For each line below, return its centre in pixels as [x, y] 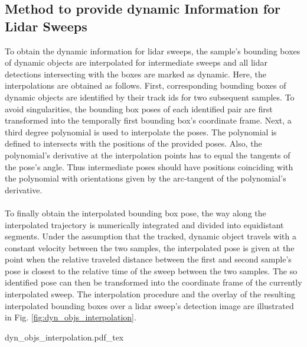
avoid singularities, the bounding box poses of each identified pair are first [139, 108]
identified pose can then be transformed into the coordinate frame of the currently [153, 282]
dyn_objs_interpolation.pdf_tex [64, 337]
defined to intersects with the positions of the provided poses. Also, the [133, 143]
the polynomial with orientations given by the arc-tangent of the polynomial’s [146, 178]
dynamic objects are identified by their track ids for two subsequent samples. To [150, 97]
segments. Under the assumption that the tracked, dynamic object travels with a [151, 236]
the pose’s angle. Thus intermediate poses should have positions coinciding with [149, 166]
